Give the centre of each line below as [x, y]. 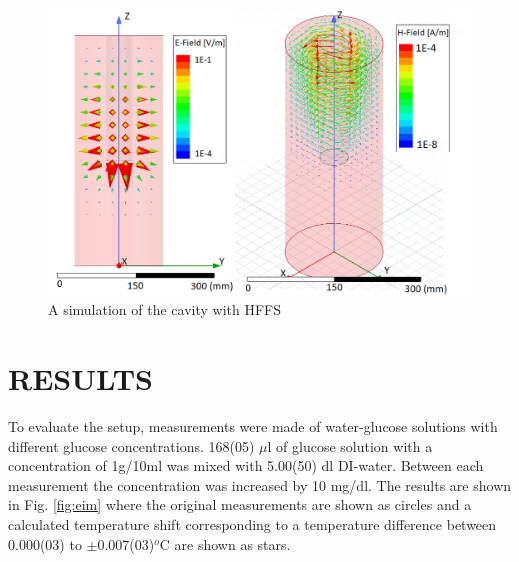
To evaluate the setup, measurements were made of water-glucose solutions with [253, 426]
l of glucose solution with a [350, 445]
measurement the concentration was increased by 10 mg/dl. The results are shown [260, 484]
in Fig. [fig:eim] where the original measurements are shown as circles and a [240, 504]
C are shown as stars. [225, 543]
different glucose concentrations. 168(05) [131, 445]
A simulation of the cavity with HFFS [165, 309]
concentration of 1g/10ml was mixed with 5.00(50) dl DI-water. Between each [246, 465]
